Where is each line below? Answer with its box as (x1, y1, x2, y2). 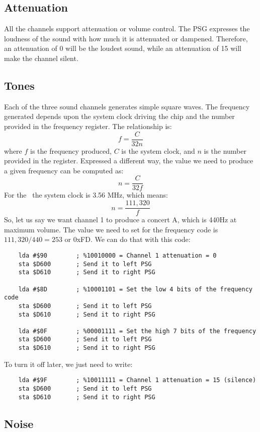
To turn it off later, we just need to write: (4, 358, 133, 369)
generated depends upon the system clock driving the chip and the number (4, 111, 235, 121)
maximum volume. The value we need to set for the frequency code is (4, 224, 218, 234)
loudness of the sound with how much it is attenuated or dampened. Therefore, (4, 33, 248, 43)
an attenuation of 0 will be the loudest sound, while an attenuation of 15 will (4, 43, 241, 53)
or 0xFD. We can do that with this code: (64, 234, 191, 244)
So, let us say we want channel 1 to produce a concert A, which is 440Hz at (4, 214, 237, 225)
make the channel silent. (4, 52, 78, 63)
